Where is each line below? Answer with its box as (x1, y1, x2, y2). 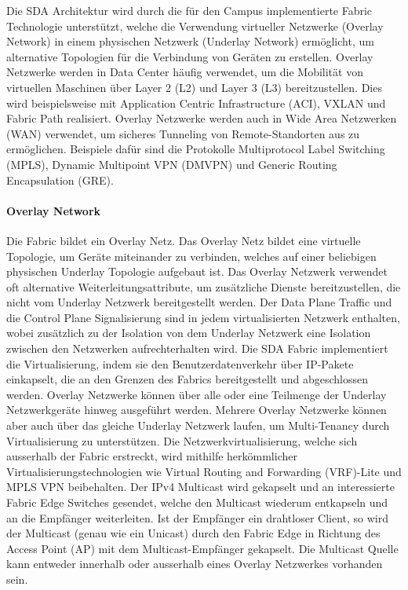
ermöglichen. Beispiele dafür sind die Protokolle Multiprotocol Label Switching (6, 141, 385, 157)
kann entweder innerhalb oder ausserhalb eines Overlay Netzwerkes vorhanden (6, 555, 383, 572)
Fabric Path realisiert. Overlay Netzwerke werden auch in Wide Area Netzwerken (6, 110, 397, 126)
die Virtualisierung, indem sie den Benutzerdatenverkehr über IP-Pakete (6, 355, 354, 372)
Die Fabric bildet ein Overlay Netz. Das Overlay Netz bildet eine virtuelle (6, 232, 361, 248)
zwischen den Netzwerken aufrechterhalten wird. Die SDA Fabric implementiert (6, 340, 388, 357)
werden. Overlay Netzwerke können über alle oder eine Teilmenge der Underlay (6, 386, 387, 402)
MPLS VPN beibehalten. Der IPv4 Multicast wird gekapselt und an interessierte (6, 478, 395, 495)
